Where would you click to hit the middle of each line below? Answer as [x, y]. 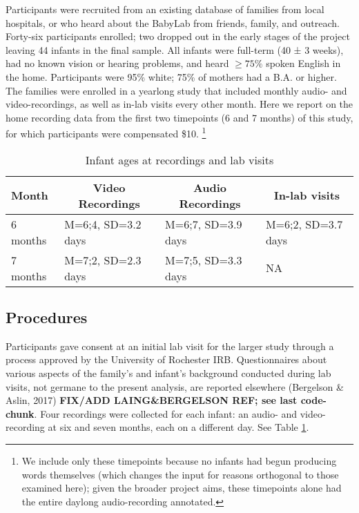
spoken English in [303, 63]
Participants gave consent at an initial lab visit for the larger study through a [170, 346]
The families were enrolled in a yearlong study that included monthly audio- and [176, 90]
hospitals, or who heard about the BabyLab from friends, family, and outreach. [173, 22]
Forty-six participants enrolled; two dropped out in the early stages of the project [178, 36]
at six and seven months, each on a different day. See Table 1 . [178, 427]
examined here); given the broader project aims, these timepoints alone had [182, 488]
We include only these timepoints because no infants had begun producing [179, 460]
